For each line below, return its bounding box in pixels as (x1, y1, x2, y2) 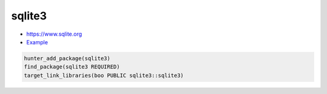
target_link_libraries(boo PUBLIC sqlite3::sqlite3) (24, 72, 184, 79)
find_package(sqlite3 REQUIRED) (24, 64, 121, 70)
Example (26, 38, 48, 45)
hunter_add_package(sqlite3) (24, 55, 111, 62)
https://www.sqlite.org (26, 30, 82, 38)
